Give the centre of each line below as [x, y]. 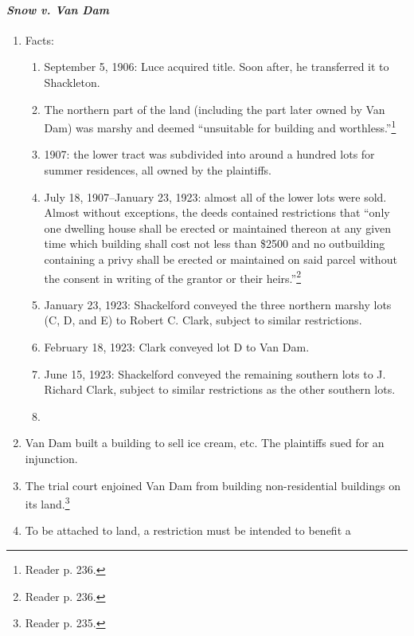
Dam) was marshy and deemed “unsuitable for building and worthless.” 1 [220, 126]
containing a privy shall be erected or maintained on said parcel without [221, 259]
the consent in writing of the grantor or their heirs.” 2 [173, 277]
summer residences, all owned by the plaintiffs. [158, 170]
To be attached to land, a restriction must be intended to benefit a [188, 530]
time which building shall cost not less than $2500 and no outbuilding [215, 243]
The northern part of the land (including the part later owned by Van [215, 109]
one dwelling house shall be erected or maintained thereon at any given [218, 228]
